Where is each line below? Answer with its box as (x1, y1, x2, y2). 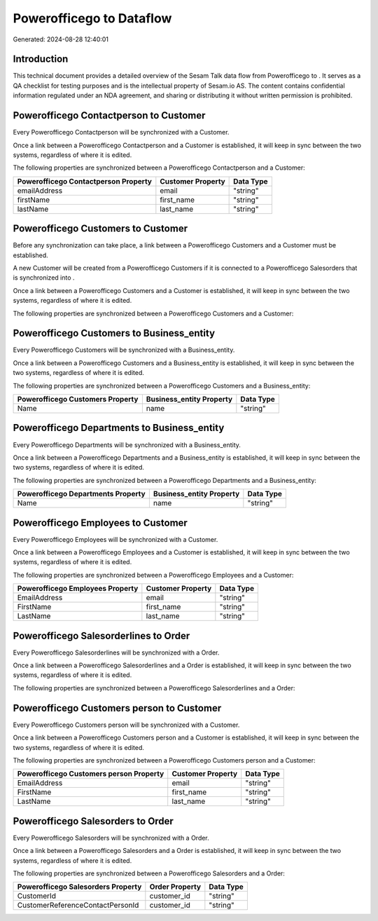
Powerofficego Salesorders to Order (13, 815, 174, 827)
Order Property (149, 882, 202, 892)
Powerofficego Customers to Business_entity (13, 327, 216, 339)
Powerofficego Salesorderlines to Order (13, 629, 190, 641)
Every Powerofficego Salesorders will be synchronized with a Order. (13, 833, 209, 842)
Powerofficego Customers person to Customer (13, 702, 222, 714)
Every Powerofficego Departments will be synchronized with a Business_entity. (13, 440, 241, 449)
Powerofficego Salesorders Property (17, 882, 142, 892)
